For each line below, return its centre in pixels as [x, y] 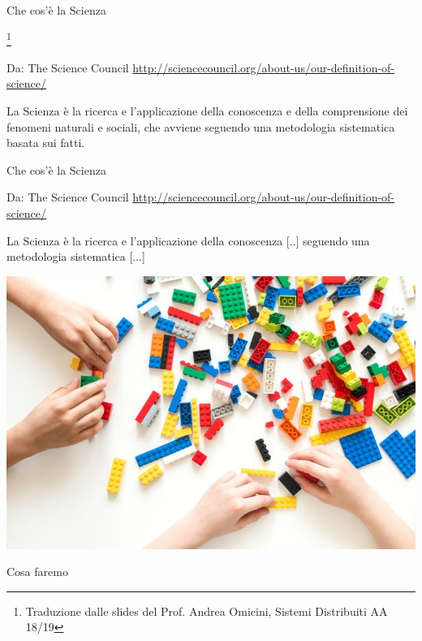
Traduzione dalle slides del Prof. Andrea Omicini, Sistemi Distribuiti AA [207, 611]
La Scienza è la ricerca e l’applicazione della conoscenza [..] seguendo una [188, 240]
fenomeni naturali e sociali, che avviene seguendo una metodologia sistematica [201, 126]
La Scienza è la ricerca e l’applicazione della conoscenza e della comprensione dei [207, 111]
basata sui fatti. [46, 143]
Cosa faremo [37, 572]
